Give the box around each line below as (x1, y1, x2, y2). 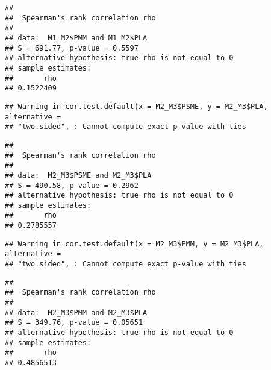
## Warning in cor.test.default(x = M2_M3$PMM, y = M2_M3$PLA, (5, 239, 264, 248)
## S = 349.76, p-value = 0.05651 (5, 318, 143, 327)
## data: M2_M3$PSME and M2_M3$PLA (5, 171, 152, 180)
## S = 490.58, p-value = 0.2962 (5, 181, 139, 190)
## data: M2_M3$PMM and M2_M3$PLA (5, 308, 148, 317)
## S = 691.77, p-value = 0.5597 (5, 43, 139, 52)
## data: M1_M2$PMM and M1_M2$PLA (5, 33, 148, 42)
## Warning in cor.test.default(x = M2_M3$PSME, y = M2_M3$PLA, (5, 102, 268, 111)
